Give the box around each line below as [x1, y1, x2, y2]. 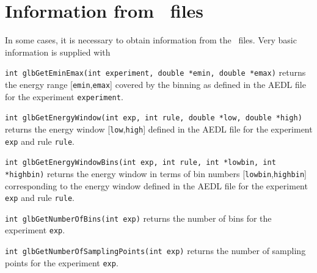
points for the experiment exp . [5, 256, 118, 269]
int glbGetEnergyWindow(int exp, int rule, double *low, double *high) [5, 114, 302, 123]
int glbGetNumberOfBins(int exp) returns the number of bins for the [5, 211, 272, 224]
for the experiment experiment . [5, 90, 123, 103]
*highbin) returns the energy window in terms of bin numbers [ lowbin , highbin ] [5, 167, 307, 180]
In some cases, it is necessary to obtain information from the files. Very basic [5, 34, 297, 46]
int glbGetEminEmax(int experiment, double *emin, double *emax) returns [5, 66, 306, 79]
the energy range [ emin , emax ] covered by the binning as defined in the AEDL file [5, 78, 306, 90]
